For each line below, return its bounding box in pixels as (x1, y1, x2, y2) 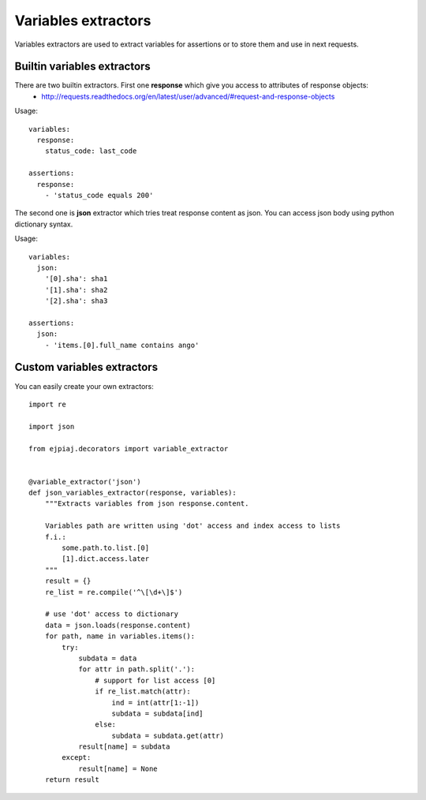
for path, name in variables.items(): (44, 632, 196, 641)
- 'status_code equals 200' (44, 190, 154, 200)
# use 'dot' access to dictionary (44, 610, 179, 619)
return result (44, 776, 100, 784)
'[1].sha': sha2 (44, 285, 108, 294)
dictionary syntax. (14, 219, 73, 229)
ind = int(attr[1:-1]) (111, 698, 200, 707)
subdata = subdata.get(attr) (111, 731, 225, 740)
